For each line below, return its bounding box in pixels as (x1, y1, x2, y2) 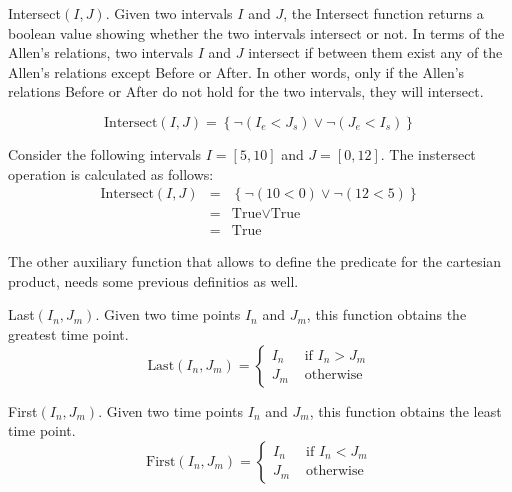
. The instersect (380, 143, 476, 164)
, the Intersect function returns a (283, 3, 484, 23)
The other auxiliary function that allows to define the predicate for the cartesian (8, 251, 502, 272)
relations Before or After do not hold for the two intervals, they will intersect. (8, 81, 484, 102)
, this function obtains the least (309, 400, 502, 421)
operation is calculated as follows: (8, 163, 214, 184)
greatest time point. (8, 324, 129, 345)
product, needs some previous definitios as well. (8, 270, 299, 291)
